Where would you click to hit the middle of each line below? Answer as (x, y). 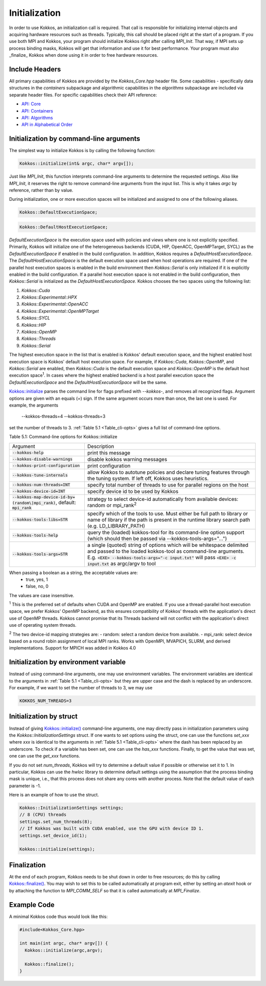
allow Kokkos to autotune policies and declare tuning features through (168, 472)
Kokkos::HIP (34, 325)
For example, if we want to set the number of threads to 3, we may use (81, 688)
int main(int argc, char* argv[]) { (64, 943)
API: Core (31, 104)
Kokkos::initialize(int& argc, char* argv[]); (77, 164)
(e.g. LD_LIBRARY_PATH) (116, 526)
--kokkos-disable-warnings (42, 459)
